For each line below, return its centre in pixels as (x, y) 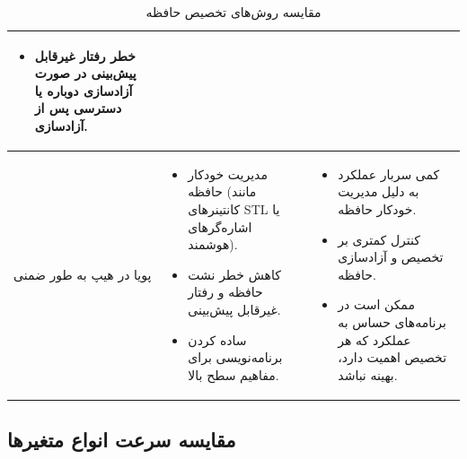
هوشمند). (213, 244)
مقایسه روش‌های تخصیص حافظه (233, 12)
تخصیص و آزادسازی (391, 257)
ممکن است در (376, 304)
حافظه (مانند (222, 191)
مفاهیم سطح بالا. (233, 374)
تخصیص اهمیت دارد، (392, 357)
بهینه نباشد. (368, 374)
